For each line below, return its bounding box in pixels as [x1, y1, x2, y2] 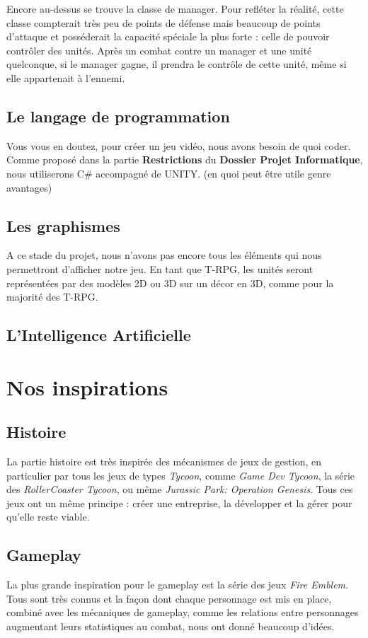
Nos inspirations [6, 372, 168, 401]
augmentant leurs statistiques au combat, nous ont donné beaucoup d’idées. [6, 619, 335, 634]
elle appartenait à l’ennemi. [6, 70, 125, 85]
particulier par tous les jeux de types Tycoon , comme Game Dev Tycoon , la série [6, 468, 355, 482]
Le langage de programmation [6, 105, 230, 127]
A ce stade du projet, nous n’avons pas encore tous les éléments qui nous [6, 248, 322, 262]
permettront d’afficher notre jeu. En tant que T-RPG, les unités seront [6, 261, 314, 276]
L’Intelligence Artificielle [6, 324, 191, 346]
